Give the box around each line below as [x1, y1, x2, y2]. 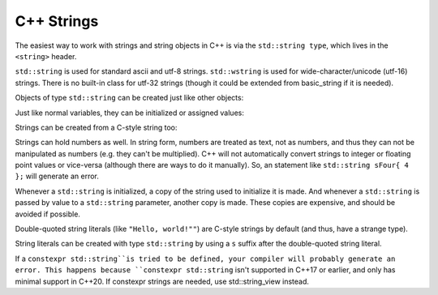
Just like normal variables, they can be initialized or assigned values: [15, 108, 245, 118]
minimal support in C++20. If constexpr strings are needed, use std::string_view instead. [15, 276, 310, 286]
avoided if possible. [15, 209, 81, 219]
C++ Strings [15, 12, 99, 30]
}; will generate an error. [15, 171, 99, 182]
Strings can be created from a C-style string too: [15, 122, 178, 132]
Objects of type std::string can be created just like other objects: [15, 93, 244, 103]
